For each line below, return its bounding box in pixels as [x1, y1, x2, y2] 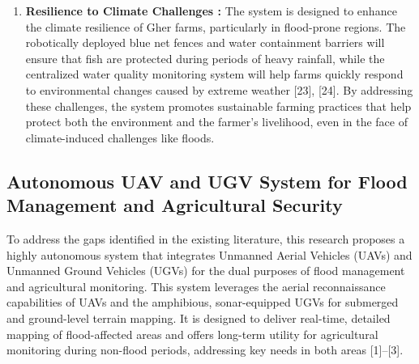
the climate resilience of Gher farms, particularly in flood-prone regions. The [25, 18, 406, 35]
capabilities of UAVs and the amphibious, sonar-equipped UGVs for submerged [6, 294, 399, 311]
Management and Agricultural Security [6, 193, 343, 218]
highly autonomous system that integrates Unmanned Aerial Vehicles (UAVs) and [6, 246, 413, 263]
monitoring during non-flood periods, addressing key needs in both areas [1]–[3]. [6, 341, 404, 358]
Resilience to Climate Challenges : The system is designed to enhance [25, 2, 397, 19]
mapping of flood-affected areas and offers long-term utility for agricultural [6, 325, 378, 342]
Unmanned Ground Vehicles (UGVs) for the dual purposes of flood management [6, 262, 405, 279]
